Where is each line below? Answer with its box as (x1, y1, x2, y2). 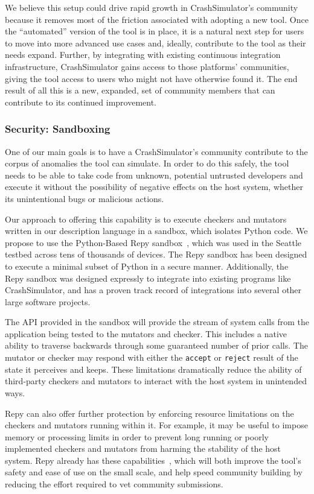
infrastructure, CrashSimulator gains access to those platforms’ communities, (5, 60, 289, 72)
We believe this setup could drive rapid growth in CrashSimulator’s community (5, 1, 298, 13)
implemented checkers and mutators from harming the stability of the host (5, 442, 281, 455)
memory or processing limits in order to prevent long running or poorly (5, 430, 269, 443)
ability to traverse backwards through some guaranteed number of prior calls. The (5, 339, 308, 352)
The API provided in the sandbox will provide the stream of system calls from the (5, 315, 309, 328)
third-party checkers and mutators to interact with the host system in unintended (5, 375, 307, 387)
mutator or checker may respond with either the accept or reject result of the (5, 351, 298, 364)
